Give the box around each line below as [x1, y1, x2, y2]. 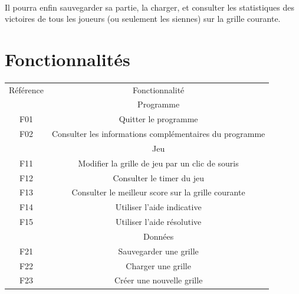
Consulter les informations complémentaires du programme [51, 128, 265, 140]
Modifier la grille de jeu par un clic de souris [78, 156, 239, 169]
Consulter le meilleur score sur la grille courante [71, 186, 245, 198]
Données [143, 230, 174, 242]
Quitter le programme [119, 113, 198, 125]
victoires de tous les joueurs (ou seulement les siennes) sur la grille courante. [5, 12, 281, 25]
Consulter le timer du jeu [113, 171, 204, 184]
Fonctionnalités [5, 47, 130, 71]
